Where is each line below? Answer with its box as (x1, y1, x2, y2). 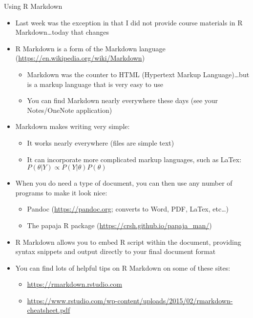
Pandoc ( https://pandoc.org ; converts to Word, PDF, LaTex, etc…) (27, 204, 229, 214)
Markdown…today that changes (15, 27, 109, 37)
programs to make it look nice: (15, 187, 107, 197)
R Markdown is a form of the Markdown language (15, 43, 166, 53)
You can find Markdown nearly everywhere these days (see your (27, 95, 218, 106)
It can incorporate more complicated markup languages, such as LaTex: (27, 154, 242, 164)
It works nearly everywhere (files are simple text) (27, 137, 174, 148)
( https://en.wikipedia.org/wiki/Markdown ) (15, 53, 145, 63)
